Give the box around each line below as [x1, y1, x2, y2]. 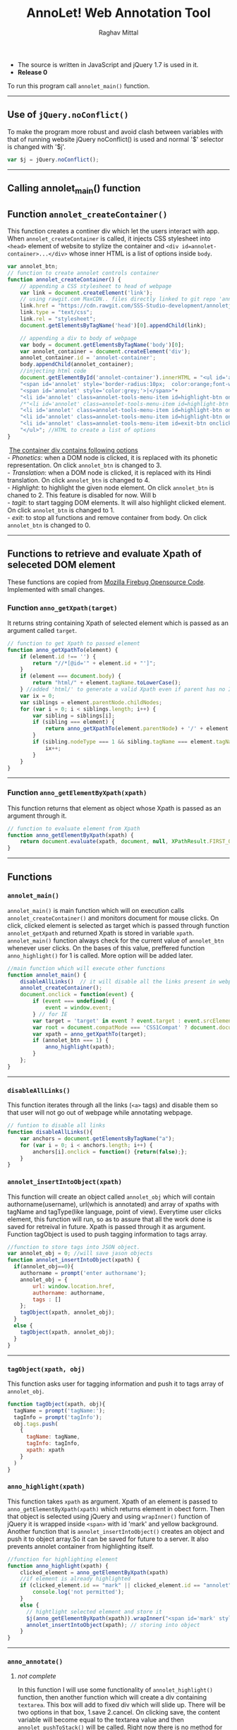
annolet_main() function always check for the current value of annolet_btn [7, 936, 224, 945]
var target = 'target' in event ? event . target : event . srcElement [32, 1017, 235, 1024]
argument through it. [7, 811, 67, 820]
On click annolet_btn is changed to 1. [7, 506, 115, 514]
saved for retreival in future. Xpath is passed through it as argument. [7, 1222, 206, 1230]
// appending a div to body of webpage [20, 334, 138, 341]
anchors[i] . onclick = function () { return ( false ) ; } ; [32, 1148, 188, 1155]
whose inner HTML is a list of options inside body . [68, 249, 213, 258]
